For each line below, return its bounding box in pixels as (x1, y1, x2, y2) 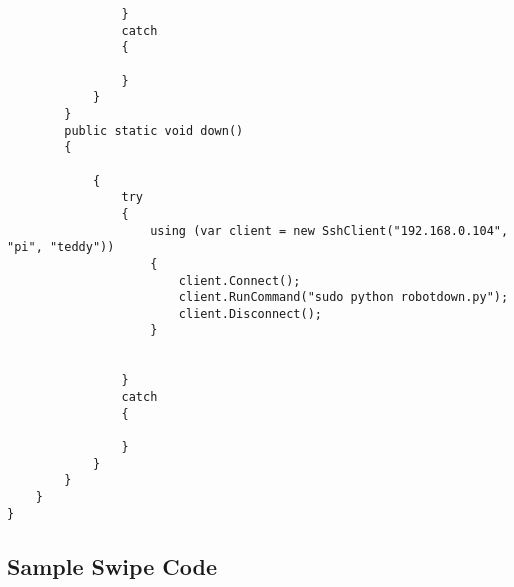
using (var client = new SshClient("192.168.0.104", (150, 223, 509, 238)
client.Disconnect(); (178, 306, 322, 321)
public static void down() (64, 123, 244, 138)
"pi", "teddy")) (7, 240, 115, 255)
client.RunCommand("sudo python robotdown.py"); (178, 290, 509, 305)
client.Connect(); (178, 273, 301, 288)
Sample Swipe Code (7, 550, 217, 581)
